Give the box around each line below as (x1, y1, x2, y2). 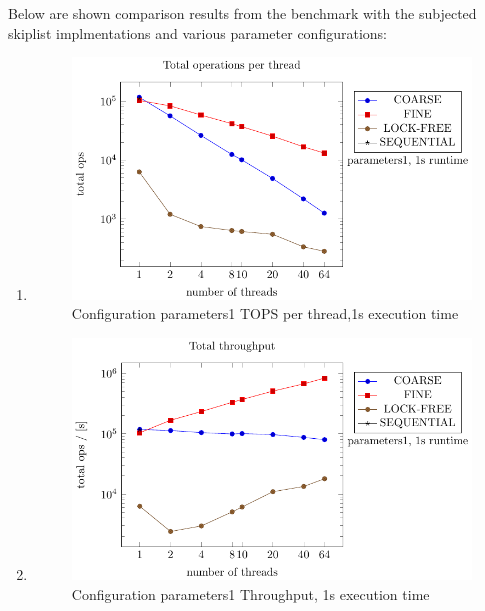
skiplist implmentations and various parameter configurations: (8, 22, 387, 43)
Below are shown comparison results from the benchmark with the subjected (8, 3, 477, 23)
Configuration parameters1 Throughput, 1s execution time (71, 583, 430, 604)
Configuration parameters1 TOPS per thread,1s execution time (71, 303, 459, 324)
